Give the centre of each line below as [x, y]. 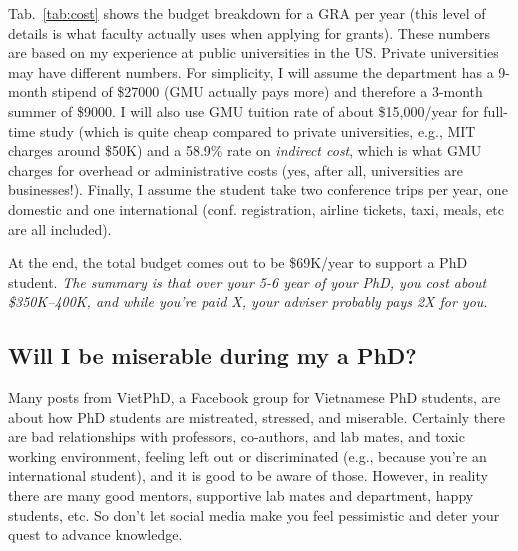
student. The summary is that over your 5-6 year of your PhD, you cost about [247, 281]
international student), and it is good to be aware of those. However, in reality [248, 475]
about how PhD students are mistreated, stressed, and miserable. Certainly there [256, 416]
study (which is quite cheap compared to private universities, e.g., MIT [257, 130]
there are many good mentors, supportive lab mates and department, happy [241, 495]
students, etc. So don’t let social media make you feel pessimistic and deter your [254, 514]
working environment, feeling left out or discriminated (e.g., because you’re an [247, 455]
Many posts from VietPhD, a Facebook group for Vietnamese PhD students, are [254, 397]
